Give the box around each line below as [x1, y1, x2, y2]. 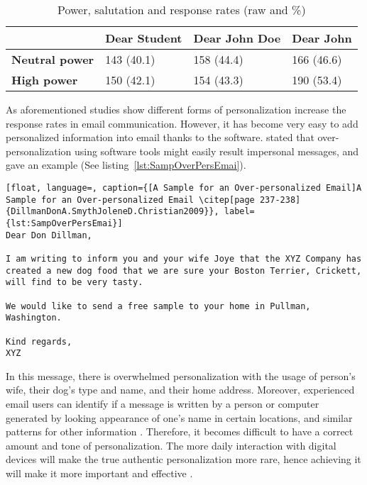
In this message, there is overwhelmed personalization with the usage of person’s [6, 368, 356, 383]
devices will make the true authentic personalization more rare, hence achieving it [6, 452, 361, 467]
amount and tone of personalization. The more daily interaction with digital [6, 437, 336, 452]
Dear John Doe [193, 30, 281, 46]
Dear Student [105, 30, 182, 46]
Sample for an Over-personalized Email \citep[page [6, 194, 255, 205]
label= [224, 206, 255, 217]
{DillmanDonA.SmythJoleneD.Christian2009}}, [6, 206, 219, 217]
